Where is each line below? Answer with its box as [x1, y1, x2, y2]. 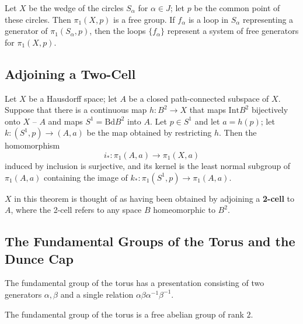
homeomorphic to [153, 204, 215, 216]
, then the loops [89, 25, 146, 37]
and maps [48, 115, 83, 127]
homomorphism [5, 139, 60, 151]
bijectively [251, 104, 288, 116]
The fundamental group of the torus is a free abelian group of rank [5, 308, 244, 320]
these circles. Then [5, 13, 71, 25]
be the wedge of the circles [29, 2, 124, 13]
